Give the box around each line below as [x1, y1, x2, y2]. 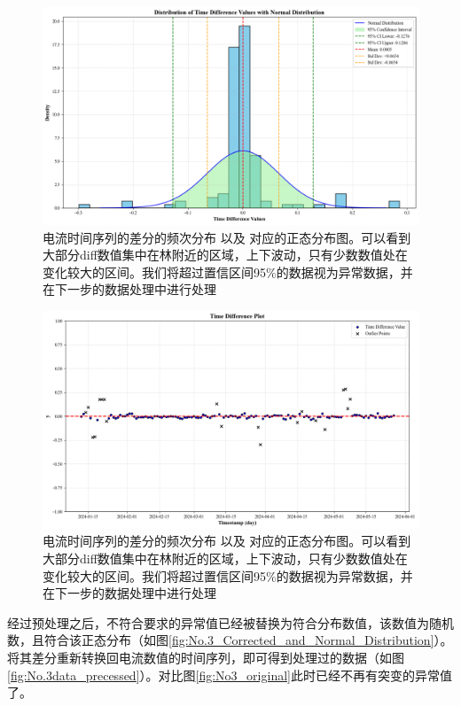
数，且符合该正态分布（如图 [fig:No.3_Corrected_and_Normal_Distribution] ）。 [7, 631, 453, 649]
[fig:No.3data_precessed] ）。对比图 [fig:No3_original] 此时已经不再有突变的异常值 [7, 665, 452, 684]
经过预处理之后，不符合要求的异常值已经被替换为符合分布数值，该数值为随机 [7, 613, 454, 632]
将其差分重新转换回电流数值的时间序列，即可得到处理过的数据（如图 [7, 648, 404, 667]
